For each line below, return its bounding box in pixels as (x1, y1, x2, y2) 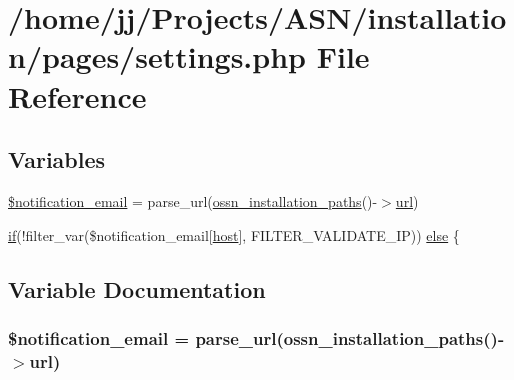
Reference (8, 75, 147, 116)
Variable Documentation (8, 273, 266, 304)
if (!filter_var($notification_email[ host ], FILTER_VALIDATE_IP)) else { (8, 224, 460, 245)
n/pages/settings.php (8, 36, 306, 77)
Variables (8, 144, 106, 175)
